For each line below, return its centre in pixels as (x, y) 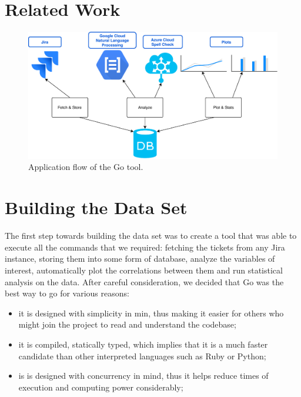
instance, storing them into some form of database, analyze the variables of (140, 258)
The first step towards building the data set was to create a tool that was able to (151, 236)
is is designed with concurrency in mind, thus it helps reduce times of (143, 376)
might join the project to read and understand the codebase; (127, 324)
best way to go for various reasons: (67, 293)
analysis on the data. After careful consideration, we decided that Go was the (144, 281)
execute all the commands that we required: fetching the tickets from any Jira (145, 247)
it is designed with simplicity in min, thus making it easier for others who (151, 313)
